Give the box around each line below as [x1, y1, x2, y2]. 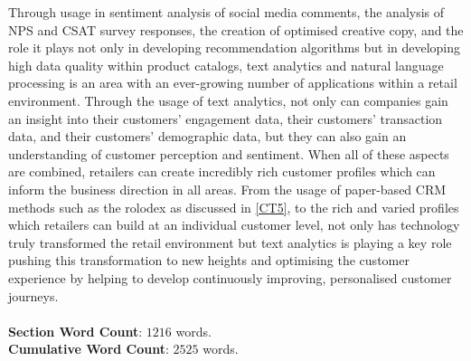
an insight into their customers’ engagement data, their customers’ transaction [8, 109, 443, 128]
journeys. [8, 286, 59, 305]
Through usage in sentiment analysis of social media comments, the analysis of [8, 3, 445, 21]
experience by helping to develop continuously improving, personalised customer [8, 268, 452, 287]
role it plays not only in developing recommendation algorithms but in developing [8, 38, 461, 57]
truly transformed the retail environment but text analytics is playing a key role [8, 233, 452, 252]
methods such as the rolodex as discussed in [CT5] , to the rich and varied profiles [8, 197, 459, 216]
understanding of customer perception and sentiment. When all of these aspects [8, 144, 449, 163]
